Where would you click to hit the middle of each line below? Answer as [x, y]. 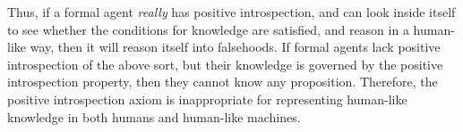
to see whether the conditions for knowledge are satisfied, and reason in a [208, 29]
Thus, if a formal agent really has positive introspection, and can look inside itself [231, 12]
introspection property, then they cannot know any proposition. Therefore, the [223, 82]
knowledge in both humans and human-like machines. [154, 116]
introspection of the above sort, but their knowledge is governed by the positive [225, 64]
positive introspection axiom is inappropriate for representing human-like [207, 99]
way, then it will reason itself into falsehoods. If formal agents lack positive [235, 47]
